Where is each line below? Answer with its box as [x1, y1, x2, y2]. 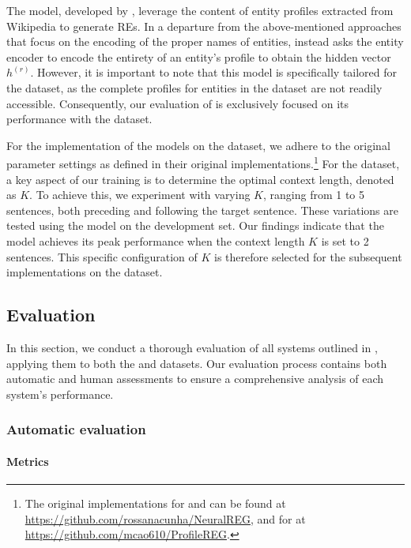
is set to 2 [321, 232, 369, 249]
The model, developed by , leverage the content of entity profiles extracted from [6, 2, 394, 18]
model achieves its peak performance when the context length [6, 232, 305, 249]
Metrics [6, 452, 49, 469]
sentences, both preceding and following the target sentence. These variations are [6, 201, 398, 218]
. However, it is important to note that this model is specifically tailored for [30, 64, 398, 81]
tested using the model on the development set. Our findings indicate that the [6, 217, 384, 234]
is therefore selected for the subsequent [214, 248, 402, 265]
